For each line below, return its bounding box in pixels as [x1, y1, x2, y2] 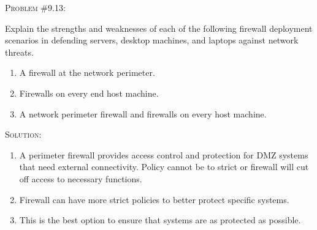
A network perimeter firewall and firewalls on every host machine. [19, 107, 267, 120]
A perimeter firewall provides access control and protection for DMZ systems [19, 148, 308, 161]
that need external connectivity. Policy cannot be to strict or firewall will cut [19, 160, 309, 173]
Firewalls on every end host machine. [19, 86, 159, 99]
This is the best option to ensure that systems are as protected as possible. [19, 213, 301, 226]
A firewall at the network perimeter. [19, 66, 155, 79]
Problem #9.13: [5, 1, 66, 13]
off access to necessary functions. [19, 172, 142, 185]
